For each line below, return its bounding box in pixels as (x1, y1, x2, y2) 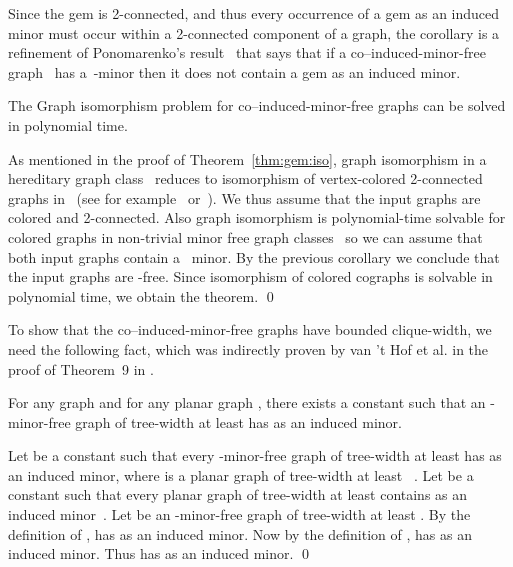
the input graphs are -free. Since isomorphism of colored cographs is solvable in (8, 266, 493, 287)
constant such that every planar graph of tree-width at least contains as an (8, 484, 468, 505)
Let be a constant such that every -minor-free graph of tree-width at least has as (8, 445, 502, 466)
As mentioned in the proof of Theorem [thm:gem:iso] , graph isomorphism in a (8, 148, 487, 169)
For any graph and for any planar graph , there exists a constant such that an (8, 392, 486, 413)
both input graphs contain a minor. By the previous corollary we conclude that (8, 246, 500, 267)
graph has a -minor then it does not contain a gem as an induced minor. (8, 61, 461, 82)
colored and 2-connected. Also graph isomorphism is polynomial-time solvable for (8, 207, 506, 228)
